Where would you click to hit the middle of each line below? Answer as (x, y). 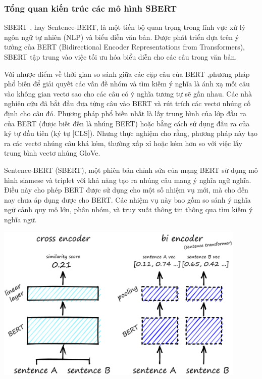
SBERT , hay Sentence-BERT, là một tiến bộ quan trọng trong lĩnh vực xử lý (125, 27)
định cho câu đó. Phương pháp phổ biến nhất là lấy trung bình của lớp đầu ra (125, 113)
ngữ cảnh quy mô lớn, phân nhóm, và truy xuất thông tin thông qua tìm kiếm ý (128, 209)
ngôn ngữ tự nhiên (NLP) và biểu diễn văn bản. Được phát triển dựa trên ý (122, 37)
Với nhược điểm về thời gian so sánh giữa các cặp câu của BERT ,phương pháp (127, 74)
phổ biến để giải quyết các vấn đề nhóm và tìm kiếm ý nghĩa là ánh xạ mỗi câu (127, 84)
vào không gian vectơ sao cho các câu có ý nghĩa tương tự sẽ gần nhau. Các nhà (128, 93)
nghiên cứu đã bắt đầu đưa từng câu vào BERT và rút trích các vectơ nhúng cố (127, 103)
